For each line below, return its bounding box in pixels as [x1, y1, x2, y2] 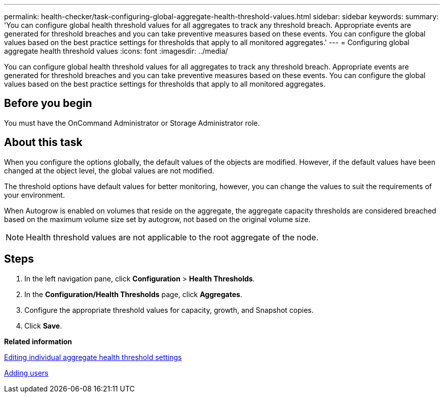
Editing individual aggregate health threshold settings [4, 352, 182, 362]
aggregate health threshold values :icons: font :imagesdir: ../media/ [4, 47, 228, 55]
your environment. [4, 190, 65, 199]
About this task [4, 136, 83, 149]
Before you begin [4, 97, 92, 110]
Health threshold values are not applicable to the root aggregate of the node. [26, 232, 319, 242]
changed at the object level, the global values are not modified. [4, 166, 214, 175]
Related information [4, 337, 72, 346]
